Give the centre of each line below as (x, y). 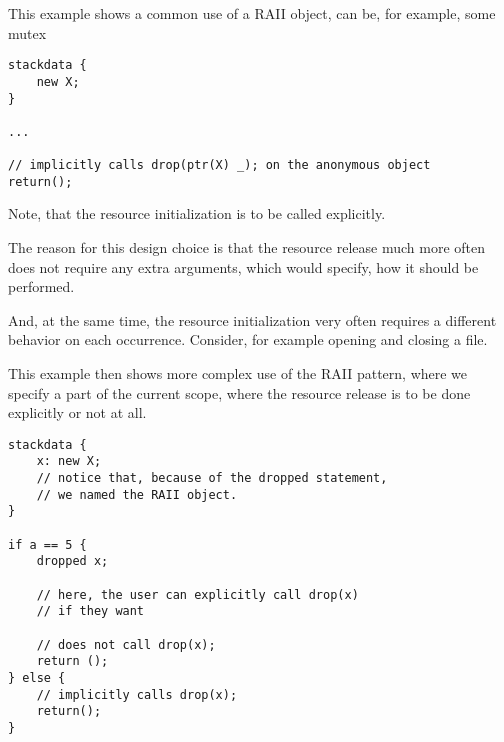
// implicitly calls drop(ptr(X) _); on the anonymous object (219, 165)
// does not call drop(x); (126, 644)
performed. (41, 286)
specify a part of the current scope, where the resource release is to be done (239, 392)
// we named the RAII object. (137, 494)
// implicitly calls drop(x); (137, 694)
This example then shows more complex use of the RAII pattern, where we (238, 373)
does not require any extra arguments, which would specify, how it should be (243, 266)
